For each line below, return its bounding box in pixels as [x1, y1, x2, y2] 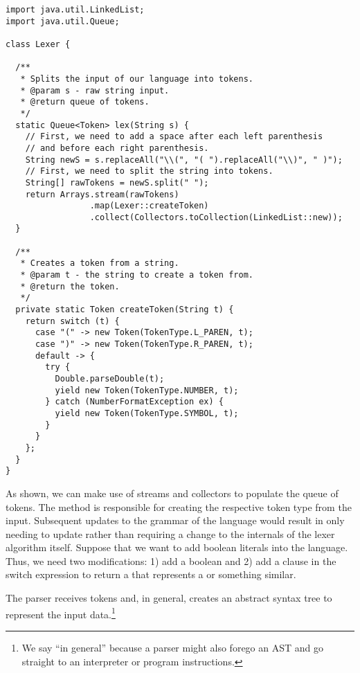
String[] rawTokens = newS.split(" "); [25, 177, 209, 188]
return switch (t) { [25, 316, 120, 326]
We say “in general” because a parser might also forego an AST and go [21, 640, 323, 654]
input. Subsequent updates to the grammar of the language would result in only [6, 513, 345, 528]
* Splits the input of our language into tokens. [20, 73, 253, 84]
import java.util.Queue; [6, 16, 120, 26]
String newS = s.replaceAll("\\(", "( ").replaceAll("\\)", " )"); [25, 154, 343, 165]
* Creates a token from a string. [20, 258, 179, 269]
